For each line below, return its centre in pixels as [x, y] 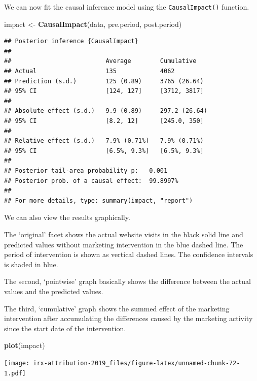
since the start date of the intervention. [65, 328]
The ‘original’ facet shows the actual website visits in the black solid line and [124, 234]
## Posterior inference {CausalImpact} [71, 41]
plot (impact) [25, 345]
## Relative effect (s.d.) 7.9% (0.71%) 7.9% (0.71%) [104, 141]
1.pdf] [15, 373]
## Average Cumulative [100, 61]
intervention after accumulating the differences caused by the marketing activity [128, 318]
